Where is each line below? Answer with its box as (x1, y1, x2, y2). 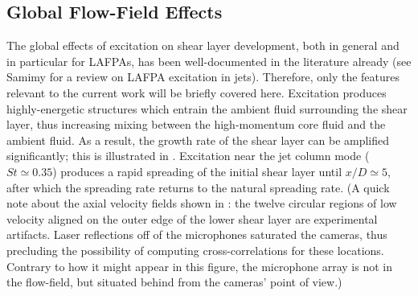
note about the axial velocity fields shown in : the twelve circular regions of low (6, 195, 397, 212)
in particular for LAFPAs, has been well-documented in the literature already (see (6, 52, 412, 69)
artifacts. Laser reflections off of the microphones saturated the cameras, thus (6, 226, 387, 243)
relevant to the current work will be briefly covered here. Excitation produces (6, 84, 387, 101)
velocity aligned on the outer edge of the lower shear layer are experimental (6, 210, 378, 227)
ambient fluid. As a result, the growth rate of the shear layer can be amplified (6, 131, 390, 148)
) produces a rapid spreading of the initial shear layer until (52, 162, 342, 179)
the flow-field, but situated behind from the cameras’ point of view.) (6, 273, 342, 290)
